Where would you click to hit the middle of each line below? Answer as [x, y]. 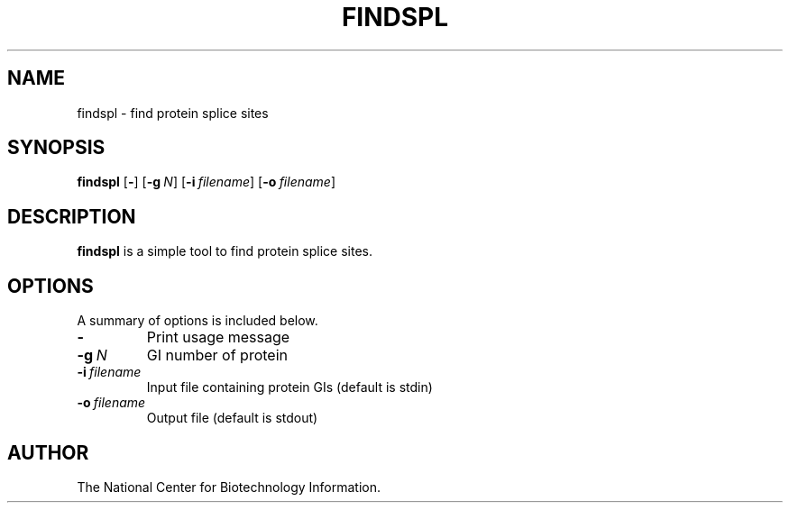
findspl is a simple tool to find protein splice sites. [225, 251]
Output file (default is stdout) [232, 418]
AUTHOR [48, 452]
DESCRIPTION [72, 216]
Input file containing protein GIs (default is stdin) [289, 387]
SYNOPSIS [56, 148]
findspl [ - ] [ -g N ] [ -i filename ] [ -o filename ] [206, 182]
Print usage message [218, 337]
